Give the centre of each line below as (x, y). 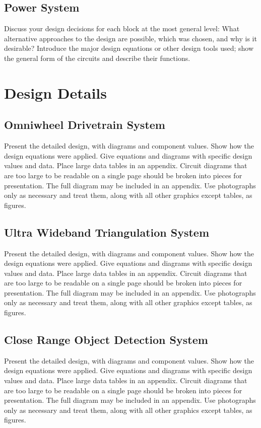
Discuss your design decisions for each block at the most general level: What (122, 28)
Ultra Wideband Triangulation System (107, 232)
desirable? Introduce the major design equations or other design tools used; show (129, 48)
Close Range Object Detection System (106, 340)
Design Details (56, 92)
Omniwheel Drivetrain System (85, 125)
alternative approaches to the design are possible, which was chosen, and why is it (130, 38)
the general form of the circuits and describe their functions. (97, 58)
